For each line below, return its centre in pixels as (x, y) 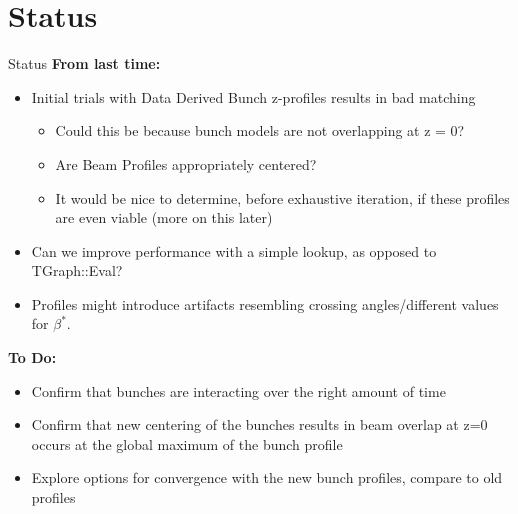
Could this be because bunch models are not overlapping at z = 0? (260, 130)
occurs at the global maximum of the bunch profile (187, 443)
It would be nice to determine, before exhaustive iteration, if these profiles (282, 197)
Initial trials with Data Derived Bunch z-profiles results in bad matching (253, 96)
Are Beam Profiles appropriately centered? (186, 163)
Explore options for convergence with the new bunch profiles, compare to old (267, 477)
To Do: (32, 357)
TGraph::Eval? (77, 270)
